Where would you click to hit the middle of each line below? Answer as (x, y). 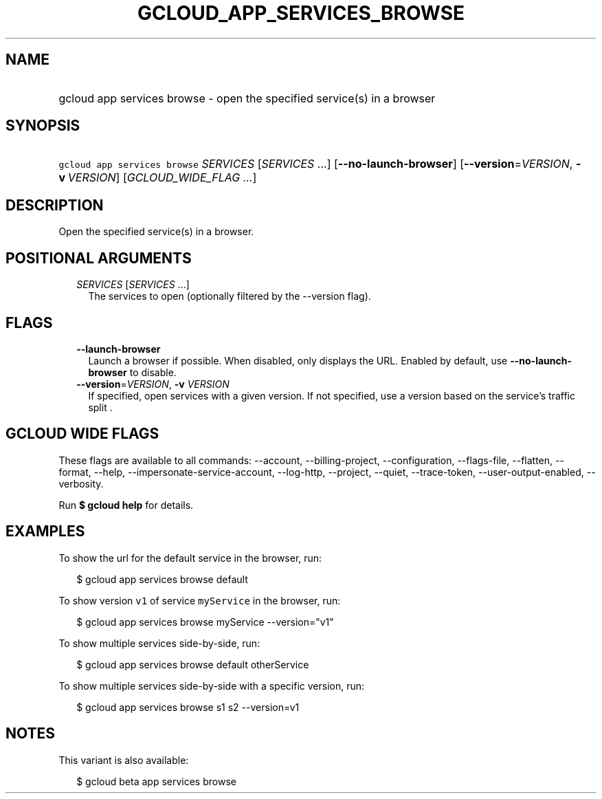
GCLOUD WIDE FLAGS (82, 434)
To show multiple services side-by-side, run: (159, 643)
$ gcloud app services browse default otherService (193, 664)
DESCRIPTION (55, 205)
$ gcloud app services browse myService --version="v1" (205, 622)
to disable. (153, 372)
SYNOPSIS (43, 126)
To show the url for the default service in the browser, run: (190, 558)
